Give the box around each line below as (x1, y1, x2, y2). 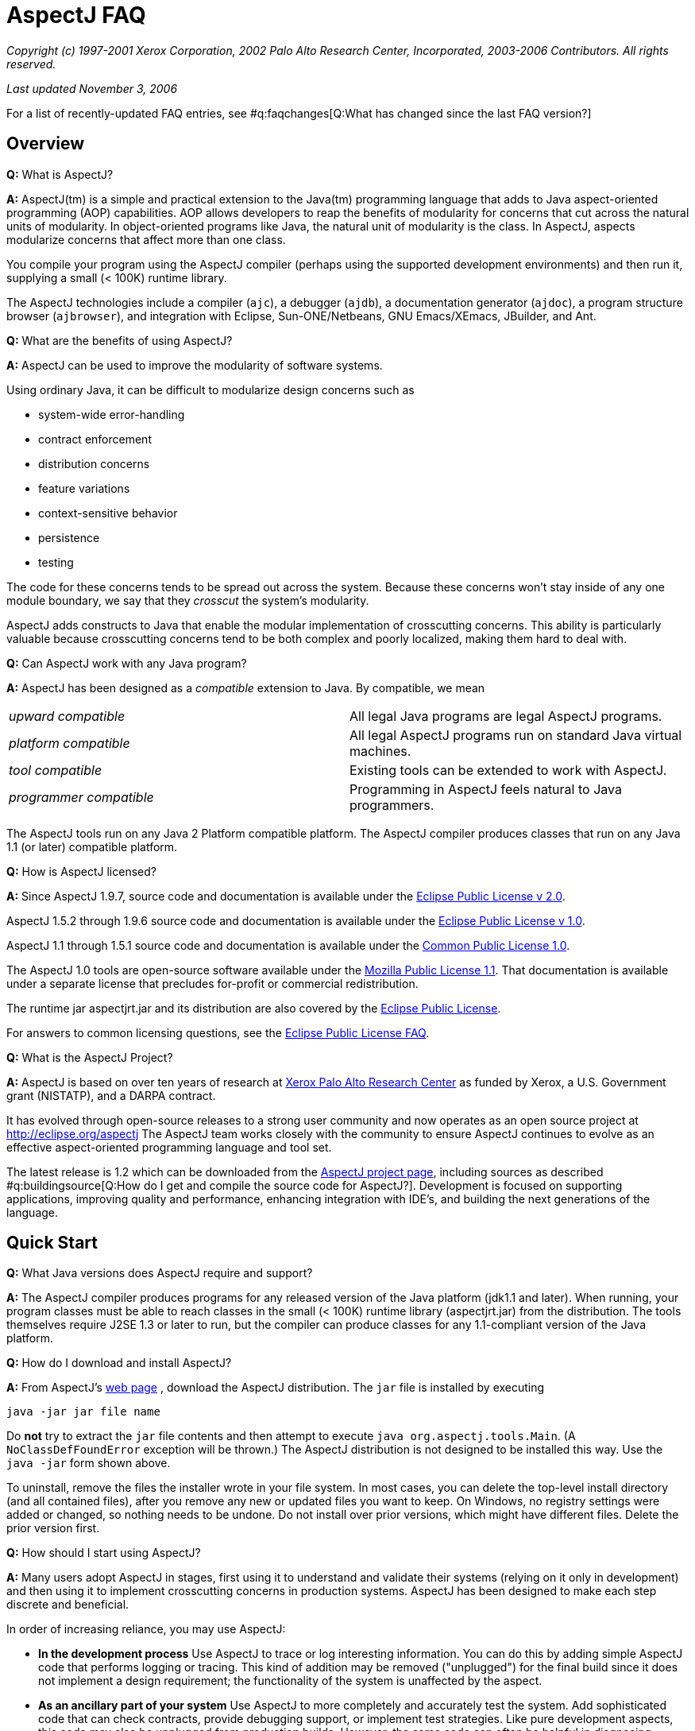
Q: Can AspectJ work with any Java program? (6, 656, 247, 670)
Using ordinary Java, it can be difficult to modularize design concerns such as (6, 382, 415, 397)
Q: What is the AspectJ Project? (6, 1050, 173, 1064)
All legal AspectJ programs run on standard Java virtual (349, 726, 682, 743)
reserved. (6, 56, 56, 71)
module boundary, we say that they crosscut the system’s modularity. (6, 593, 369, 607)
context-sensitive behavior (38, 505, 178, 520)
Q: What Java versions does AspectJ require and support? (6, 1266, 313, 1280)
